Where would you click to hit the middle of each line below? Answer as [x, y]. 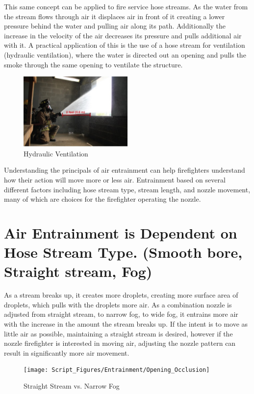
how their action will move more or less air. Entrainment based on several [115, 179]
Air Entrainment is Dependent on [121, 232]
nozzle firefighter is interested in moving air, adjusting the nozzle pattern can [120, 343]
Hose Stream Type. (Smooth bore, [123, 252]
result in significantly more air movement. [67, 352]
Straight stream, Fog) [78, 271]
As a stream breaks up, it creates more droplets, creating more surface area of [121, 295]
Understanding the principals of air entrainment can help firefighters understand [125, 170]
